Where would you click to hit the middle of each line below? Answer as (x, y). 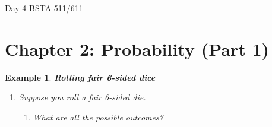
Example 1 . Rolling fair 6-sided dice (80, 77)
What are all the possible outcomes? (98, 117)
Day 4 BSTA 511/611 (44, 8)
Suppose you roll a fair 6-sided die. (82, 97)
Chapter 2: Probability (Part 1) (137, 48)
